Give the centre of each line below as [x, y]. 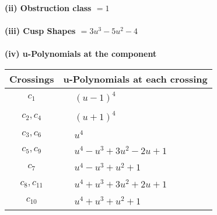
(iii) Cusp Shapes [40, 31]
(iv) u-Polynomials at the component [81, 54]
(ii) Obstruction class [48, 8]
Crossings [32, 79]
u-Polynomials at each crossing [135, 79]
